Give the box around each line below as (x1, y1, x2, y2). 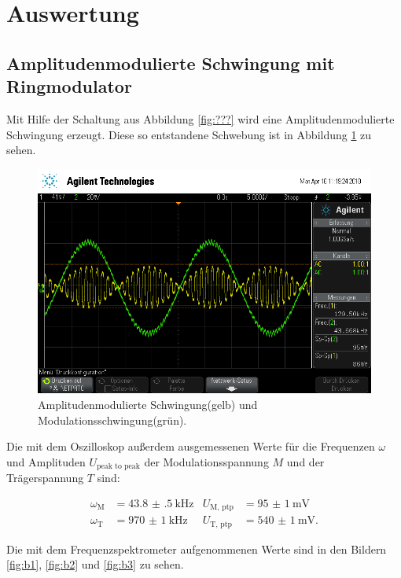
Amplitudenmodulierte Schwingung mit (6, 50, 335, 75)
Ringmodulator (6, 74, 132, 98)
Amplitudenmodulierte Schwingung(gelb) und (38, 396, 258, 412)
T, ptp (210, 520, 233, 528)
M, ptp (210, 503, 234, 512)
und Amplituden (6, 453, 86, 469)
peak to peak (96, 462, 140, 471)
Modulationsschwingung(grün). (38, 411, 187, 428)
